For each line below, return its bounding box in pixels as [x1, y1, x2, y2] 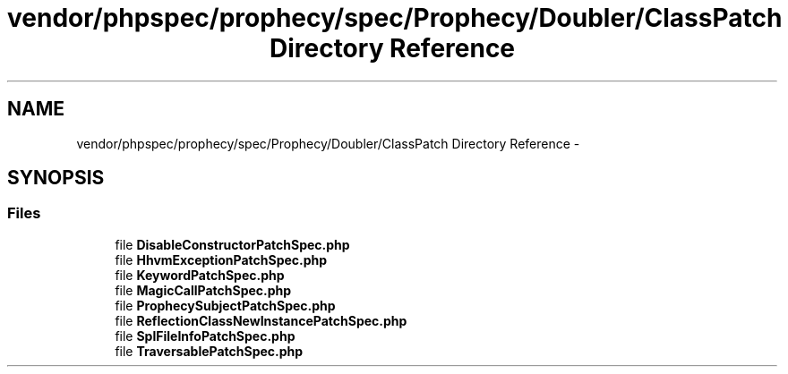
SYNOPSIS [7, 166, 105, 190]
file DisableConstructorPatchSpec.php [115, 236, 350, 252]
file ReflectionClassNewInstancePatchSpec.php [115, 312, 407, 328]
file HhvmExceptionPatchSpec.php [115, 251, 328, 268]
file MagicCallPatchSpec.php [115, 282, 292, 298]
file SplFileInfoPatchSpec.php [115, 327, 295, 344]
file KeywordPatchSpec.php [115, 267, 285, 283]
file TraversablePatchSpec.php [115, 343, 304, 359]
